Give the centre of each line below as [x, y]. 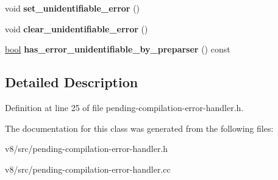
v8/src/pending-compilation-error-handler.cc [88, 169]
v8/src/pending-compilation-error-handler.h [87, 149]
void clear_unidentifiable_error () [77, 28]
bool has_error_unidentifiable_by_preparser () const [118, 49]
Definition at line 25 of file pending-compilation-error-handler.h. [124, 107]
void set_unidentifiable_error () [73, 8]
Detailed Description [72, 82]
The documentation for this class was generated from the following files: [139, 128]
